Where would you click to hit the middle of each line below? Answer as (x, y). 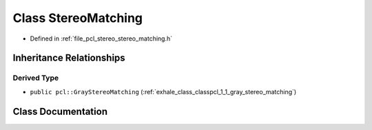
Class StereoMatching (78, 18)
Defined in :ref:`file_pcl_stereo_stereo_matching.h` (101, 39)
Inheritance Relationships (69, 58)
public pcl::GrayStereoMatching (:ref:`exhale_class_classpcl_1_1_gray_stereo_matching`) (163, 91)
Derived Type (35, 78)
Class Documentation (60, 111)
